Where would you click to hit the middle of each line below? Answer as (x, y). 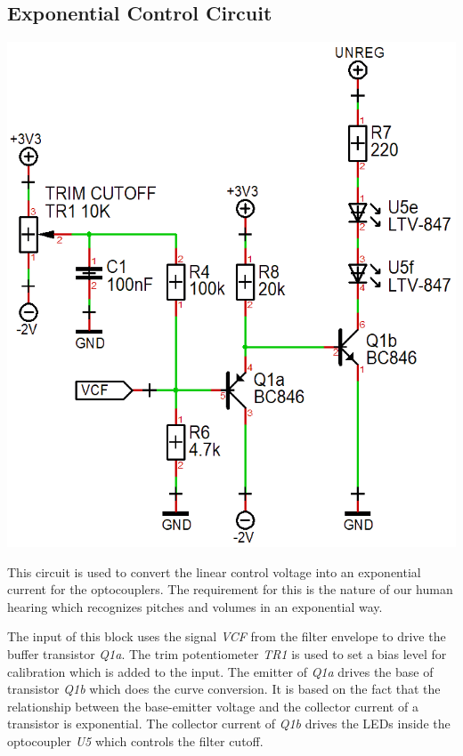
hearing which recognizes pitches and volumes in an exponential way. (195, 606)
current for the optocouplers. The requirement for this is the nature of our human (230, 589)
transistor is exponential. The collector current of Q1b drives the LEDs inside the (229, 724)
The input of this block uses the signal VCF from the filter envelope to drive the (227, 636)
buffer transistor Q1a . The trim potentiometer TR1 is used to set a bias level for (227, 654)
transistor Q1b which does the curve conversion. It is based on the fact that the (224, 689)
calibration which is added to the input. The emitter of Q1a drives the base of (220, 671)
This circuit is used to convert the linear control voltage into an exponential (214, 571)
